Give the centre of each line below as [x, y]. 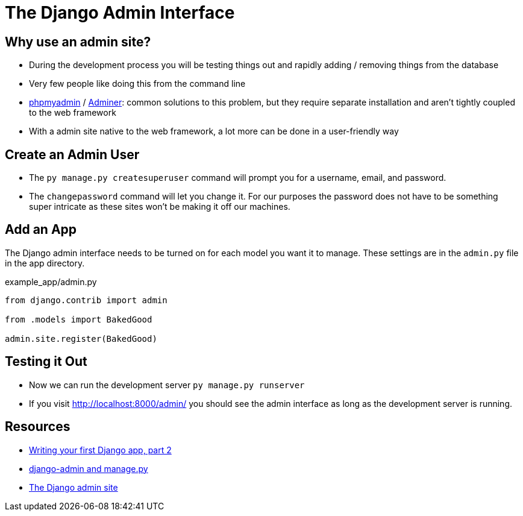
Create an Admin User [72, 154]
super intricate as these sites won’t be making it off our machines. [160, 207]
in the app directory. [45, 263]
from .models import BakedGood [79, 319]
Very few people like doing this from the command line [137, 84]
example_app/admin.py [51, 282]
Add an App [41, 230]
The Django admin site [74, 487]
